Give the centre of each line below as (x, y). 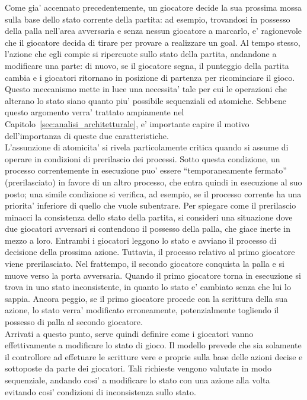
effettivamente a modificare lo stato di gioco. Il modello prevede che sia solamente (153, 345)
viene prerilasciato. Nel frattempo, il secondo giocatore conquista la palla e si (145, 264)
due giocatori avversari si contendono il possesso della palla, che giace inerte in (148, 229)
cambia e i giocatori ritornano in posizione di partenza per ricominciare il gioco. (150, 77)
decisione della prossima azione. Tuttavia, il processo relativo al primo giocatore (150, 252)
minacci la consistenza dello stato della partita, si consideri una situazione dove (149, 217)
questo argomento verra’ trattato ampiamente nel (95, 112)
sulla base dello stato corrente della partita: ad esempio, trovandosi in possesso (148, 19)
